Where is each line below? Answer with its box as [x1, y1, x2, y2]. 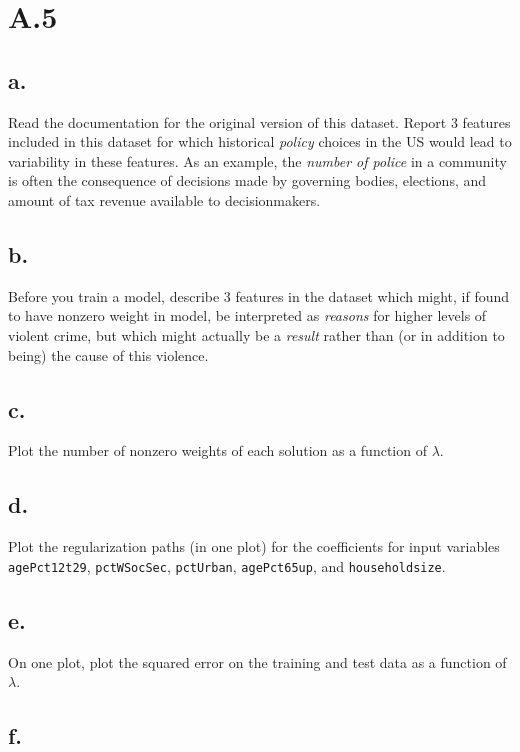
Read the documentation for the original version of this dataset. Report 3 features [8, 111, 511, 132]
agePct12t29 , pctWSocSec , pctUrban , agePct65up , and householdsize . [8, 555, 446, 576]
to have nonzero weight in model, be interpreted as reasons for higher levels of [8, 305, 487, 326]
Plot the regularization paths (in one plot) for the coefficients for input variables [8, 536, 500, 557]
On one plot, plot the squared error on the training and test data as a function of [8, 651, 507, 672]
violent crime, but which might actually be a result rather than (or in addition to [8, 324, 505, 345]
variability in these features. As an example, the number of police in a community [8, 150, 507, 171]
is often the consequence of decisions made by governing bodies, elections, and [8, 170, 487, 191]
